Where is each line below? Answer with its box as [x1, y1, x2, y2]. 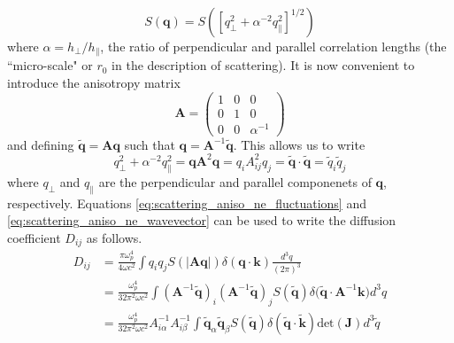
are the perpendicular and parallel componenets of [98, 172, 372, 191]
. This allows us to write [233, 135, 366, 153]
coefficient [7, 228, 61, 246]
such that [124, 135, 175, 153]
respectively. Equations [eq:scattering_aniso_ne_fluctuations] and [7, 193, 366, 212]
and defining [7, 135, 74, 153]
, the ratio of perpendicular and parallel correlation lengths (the [100, 37, 447, 55]
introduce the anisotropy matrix [7, 74, 181, 92]
